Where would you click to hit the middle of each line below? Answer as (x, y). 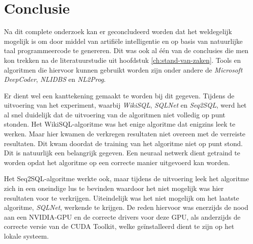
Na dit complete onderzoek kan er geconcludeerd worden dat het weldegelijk (118, 31)
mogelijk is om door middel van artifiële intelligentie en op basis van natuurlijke (123, 41)
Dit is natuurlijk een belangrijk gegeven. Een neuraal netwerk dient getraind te (122, 153)
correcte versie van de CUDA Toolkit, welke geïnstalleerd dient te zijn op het (119, 226)
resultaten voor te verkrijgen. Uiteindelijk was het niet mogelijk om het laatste (122, 197)
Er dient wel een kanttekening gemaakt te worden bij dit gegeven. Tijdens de (119, 95)
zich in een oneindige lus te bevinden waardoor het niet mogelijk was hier (114, 188)
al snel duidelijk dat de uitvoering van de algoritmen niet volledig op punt (115, 114)
